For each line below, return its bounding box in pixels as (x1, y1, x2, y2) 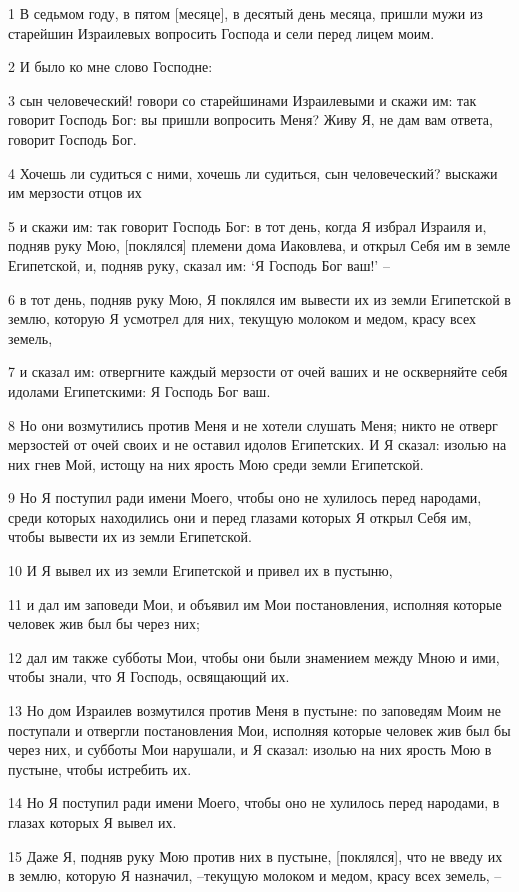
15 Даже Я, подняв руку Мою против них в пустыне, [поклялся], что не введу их (8, 845, 503, 866)
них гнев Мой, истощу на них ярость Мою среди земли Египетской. (8, 453, 424, 474)
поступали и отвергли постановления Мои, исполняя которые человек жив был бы (8, 719, 511, 740)
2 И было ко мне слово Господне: (8, 56, 213, 77)
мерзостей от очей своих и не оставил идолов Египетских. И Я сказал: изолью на (8, 434, 507, 455)
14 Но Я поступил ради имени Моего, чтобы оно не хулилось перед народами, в (8, 792, 500, 813)
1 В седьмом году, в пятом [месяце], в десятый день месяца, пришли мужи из (8, 3, 483, 23)
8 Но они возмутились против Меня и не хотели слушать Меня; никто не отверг (8, 414, 498, 435)
